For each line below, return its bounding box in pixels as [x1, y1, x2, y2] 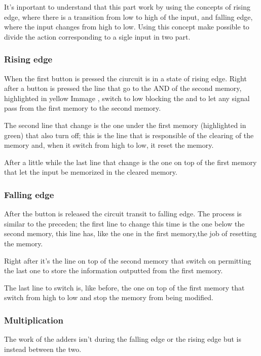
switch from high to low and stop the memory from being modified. [4, 292, 213, 303]
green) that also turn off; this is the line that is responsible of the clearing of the [4, 130, 254, 140]
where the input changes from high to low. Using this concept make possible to [4, 21, 249, 32]
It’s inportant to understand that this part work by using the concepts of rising [4, 2, 251, 12]
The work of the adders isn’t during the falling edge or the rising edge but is [4, 334, 241, 344]
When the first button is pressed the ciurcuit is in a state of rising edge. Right [4, 73, 247, 83]
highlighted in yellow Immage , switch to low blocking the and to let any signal [4, 92, 250, 103]
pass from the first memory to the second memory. [4, 103, 161, 113]
